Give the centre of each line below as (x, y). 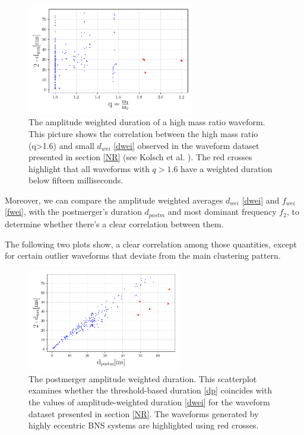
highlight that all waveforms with (89, 168)
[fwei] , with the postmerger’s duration (73, 212)
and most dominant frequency (222, 212)
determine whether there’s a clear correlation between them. (114, 223)
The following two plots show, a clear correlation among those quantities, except (151, 244)
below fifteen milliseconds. (76, 180)
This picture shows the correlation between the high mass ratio (143, 133)
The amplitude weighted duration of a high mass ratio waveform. (147, 122)
